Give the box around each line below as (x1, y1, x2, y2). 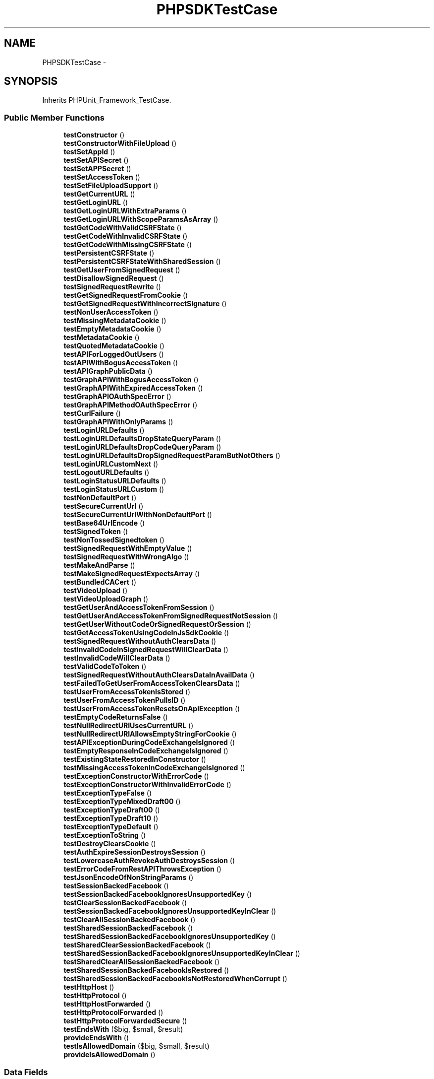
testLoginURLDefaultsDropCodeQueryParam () (63, 443, 221, 452)
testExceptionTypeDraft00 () (63, 806, 160, 814)
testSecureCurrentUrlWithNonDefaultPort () (63, 510, 212, 519)
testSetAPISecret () (63, 156, 129, 165)
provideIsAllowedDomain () (63, 1050, 156, 1059)
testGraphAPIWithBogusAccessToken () (63, 375, 199, 384)
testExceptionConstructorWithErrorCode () (63, 772, 209, 781)
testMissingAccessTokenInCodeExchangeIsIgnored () (63, 763, 245, 772)
